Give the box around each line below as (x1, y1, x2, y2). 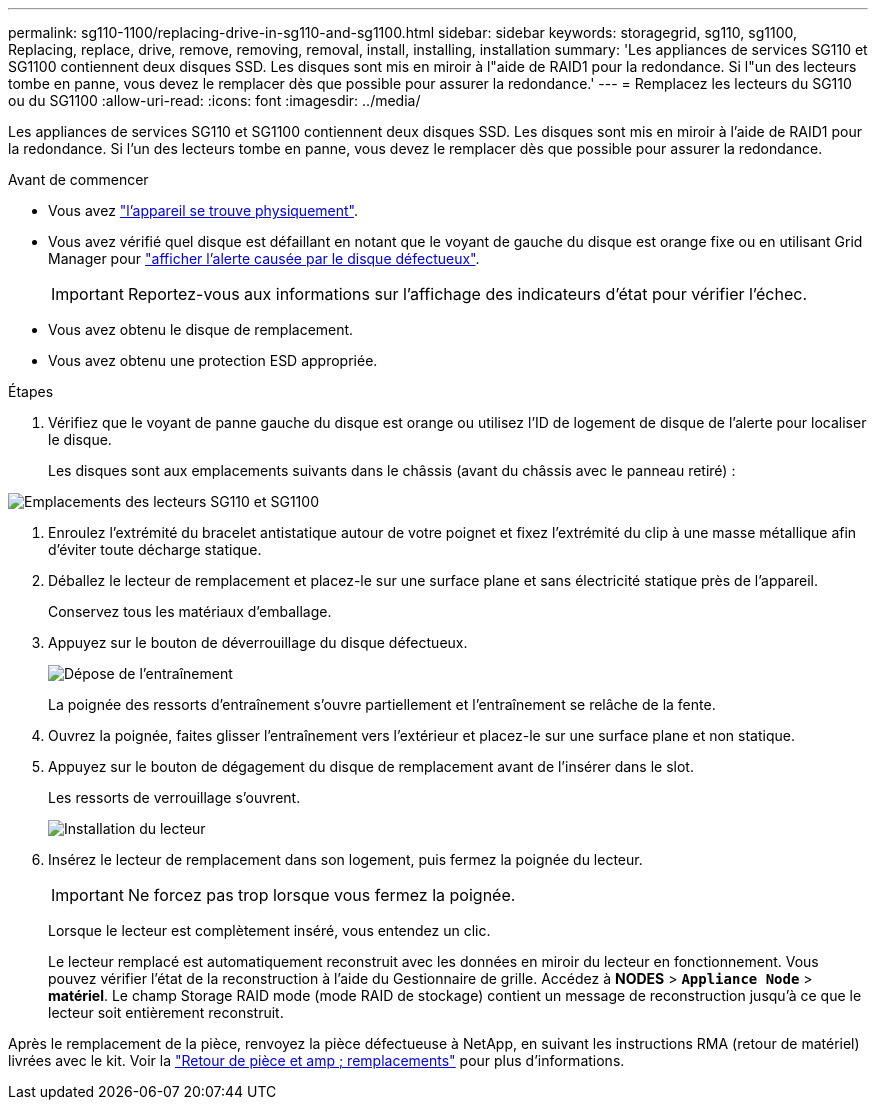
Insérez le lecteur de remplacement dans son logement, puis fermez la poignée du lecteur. (48, 851, 643, 868)
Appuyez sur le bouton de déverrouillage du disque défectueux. (48, 634, 468, 651)
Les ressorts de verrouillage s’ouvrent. (48, 789, 301, 806)
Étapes (8, 383, 54, 400)
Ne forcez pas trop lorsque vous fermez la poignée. (127, 885, 516, 905)
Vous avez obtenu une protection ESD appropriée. (48, 352, 378, 369)
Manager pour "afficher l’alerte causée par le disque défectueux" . (48, 250, 480, 267)
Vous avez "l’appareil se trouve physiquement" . (48, 202, 358, 219)
